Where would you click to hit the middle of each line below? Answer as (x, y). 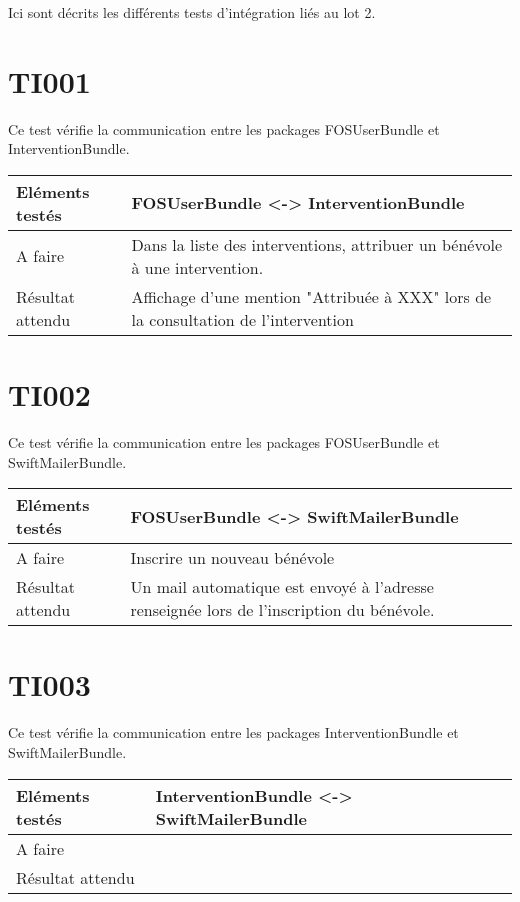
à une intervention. (197, 267)
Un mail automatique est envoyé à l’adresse (282, 587)
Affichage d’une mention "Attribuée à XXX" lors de (311, 296)
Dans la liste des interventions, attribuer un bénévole (317, 244)
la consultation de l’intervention (242, 319)
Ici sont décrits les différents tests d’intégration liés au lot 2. (192, 12)
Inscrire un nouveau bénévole (232, 558)
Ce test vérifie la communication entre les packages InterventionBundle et (233, 732)
